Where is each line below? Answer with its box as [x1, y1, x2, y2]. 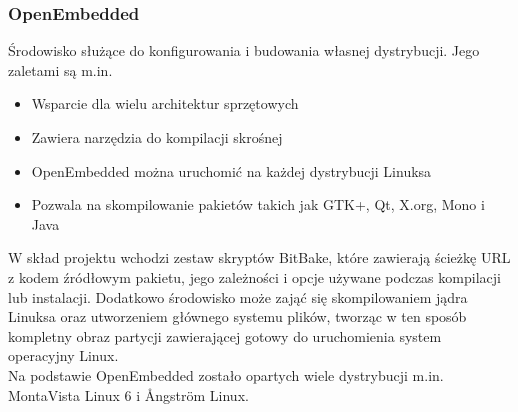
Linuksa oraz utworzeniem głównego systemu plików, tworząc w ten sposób [8, 306, 467, 327]
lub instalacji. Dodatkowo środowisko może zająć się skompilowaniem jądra [8, 286, 468, 307]
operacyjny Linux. [8, 345, 119, 366]
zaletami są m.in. [8, 59, 113, 80]
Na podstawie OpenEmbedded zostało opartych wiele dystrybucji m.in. [8, 364, 444, 385]
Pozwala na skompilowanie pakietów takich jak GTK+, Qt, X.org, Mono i [31, 194, 485, 215]
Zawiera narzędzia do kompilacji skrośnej [31, 127, 283, 147]
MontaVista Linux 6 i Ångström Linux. [8, 384, 249, 405]
